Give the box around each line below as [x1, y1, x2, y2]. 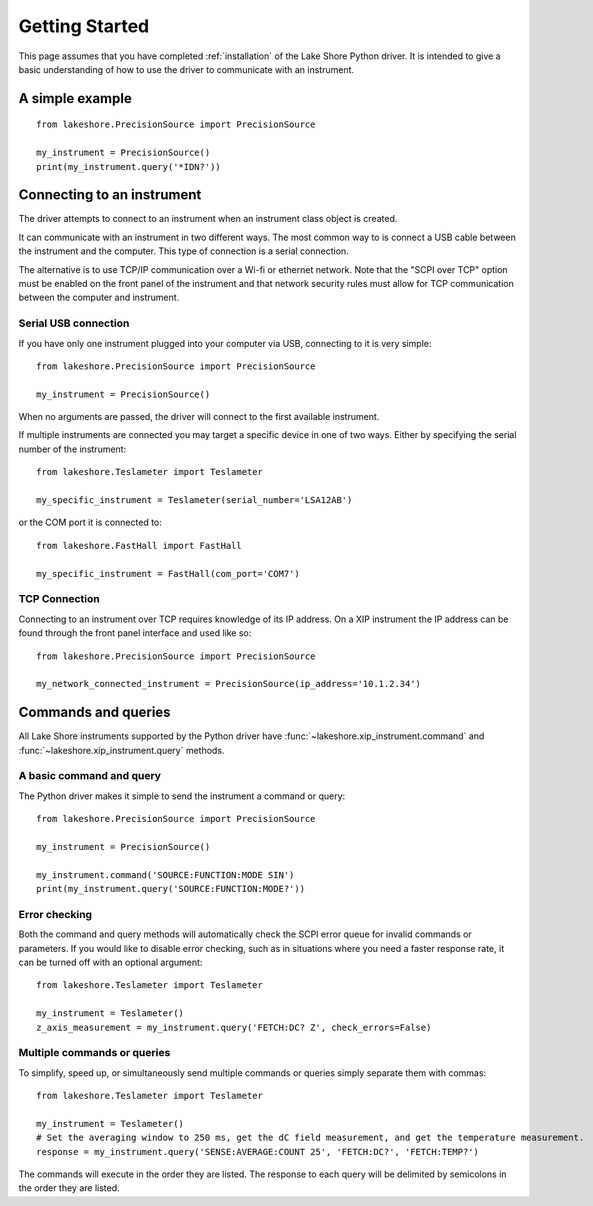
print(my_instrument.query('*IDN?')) [36, 161, 222, 172]
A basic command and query [18, 769, 162, 783]
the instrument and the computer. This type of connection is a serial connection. [18, 245, 349, 257]
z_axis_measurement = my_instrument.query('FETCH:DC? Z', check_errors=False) [36, 1021, 432, 1033]
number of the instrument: [18, 443, 127, 455]
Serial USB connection [18, 316, 130, 330]
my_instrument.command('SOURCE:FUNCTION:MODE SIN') [36, 869, 295, 880]
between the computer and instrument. [18, 291, 180, 304]
